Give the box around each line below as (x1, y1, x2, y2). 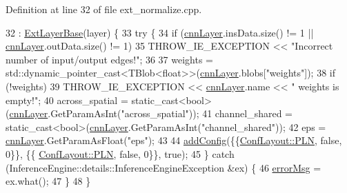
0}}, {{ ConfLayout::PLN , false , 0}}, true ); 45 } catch (6, 146, 235, 161)
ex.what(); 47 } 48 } (6, 174, 91, 188)
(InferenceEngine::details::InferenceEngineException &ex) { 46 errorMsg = (6, 160, 321, 174)
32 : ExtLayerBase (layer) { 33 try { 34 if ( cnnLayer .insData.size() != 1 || (6, 25, 314, 39)
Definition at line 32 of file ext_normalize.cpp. (6, 2, 202, 16)
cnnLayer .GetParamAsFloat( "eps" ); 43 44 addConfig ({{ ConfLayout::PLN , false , (6, 133, 342, 148)
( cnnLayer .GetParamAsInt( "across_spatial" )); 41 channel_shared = (6, 106, 293, 121)
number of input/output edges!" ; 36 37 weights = (6, 52, 214, 66)
